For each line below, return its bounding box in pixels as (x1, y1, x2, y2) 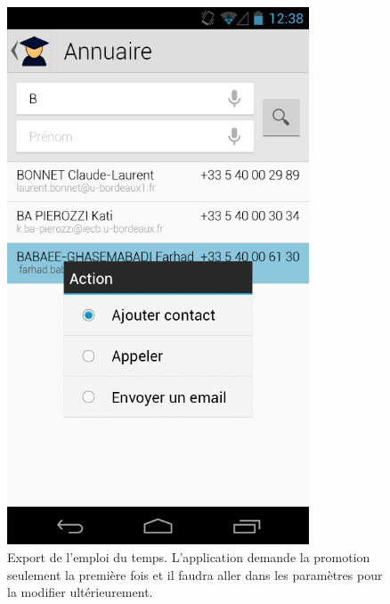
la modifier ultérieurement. (7, 583, 153, 601)
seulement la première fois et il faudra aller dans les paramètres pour (7, 565, 383, 584)
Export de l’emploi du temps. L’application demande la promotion (7, 548, 370, 567)
